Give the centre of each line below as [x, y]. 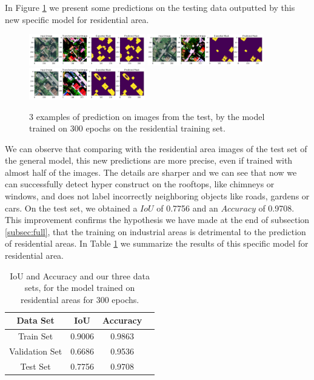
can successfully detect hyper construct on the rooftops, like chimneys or [140, 184]
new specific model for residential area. [77, 19]
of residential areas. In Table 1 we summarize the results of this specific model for [157, 243]
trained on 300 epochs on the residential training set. [127, 128]
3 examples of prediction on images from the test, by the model [147, 116]
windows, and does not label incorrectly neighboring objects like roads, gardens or [157, 196]
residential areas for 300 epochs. [80, 299]
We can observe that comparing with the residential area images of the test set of [156, 148]
